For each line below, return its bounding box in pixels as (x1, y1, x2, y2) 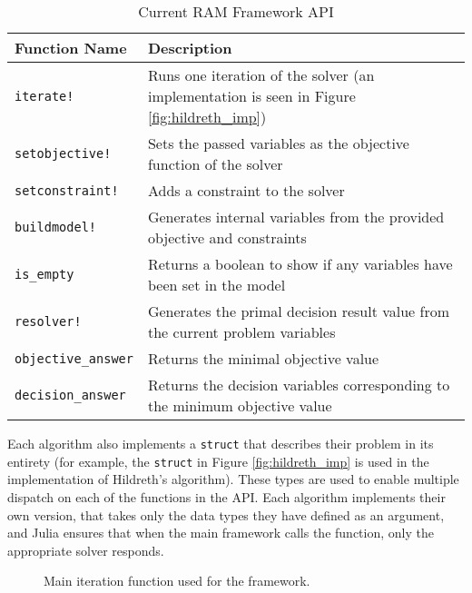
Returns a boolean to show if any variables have (147, 253, 453, 274)
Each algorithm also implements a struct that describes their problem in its (7, 434, 434, 452)
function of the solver (147, 153, 283, 174)
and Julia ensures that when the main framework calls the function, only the (7, 523, 434, 542)
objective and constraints (147, 227, 307, 248)
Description (147, 37, 232, 58)
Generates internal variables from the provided (147, 206, 445, 227)
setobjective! (15, 146, 112, 161)
